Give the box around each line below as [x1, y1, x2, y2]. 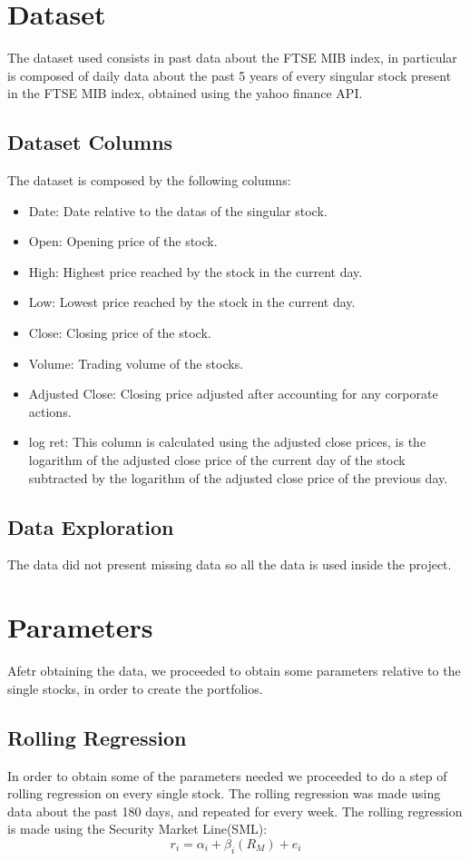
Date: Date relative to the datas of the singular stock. [28, 201, 328, 220]
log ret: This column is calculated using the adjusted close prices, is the [28, 432, 426, 451]
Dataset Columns [7, 128, 173, 156]
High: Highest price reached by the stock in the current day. [28, 262, 363, 281]
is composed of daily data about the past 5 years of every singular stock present [7, 65, 452, 84]
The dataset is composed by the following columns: [7, 171, 291, 190]
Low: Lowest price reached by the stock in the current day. [28, 292, 356, 312]
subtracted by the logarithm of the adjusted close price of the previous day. [28, 468, 448, 487]
